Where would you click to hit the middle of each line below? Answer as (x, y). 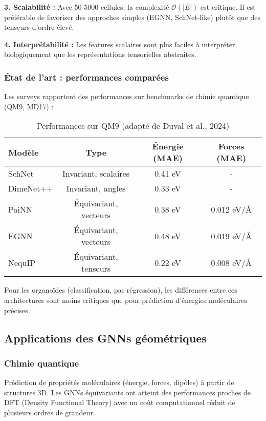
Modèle (24, 152)
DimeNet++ (31, 188)
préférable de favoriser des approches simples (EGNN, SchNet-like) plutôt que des (132, 17)
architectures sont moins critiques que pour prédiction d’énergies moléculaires (126, 300)
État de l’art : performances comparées (86, 77)
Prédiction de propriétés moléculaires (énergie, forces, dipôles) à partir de (119, 382)
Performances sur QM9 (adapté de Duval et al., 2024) (133, 126)
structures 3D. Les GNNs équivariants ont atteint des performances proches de (127, 392)
